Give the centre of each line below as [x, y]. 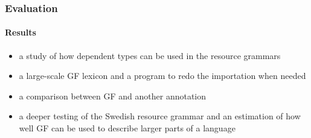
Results [21, 32]
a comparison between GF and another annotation [113, 96]
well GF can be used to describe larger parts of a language [127, 128]
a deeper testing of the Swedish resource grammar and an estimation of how [160, 116]
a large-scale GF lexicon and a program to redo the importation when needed [162, 76]
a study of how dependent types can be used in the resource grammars [150, 55]
